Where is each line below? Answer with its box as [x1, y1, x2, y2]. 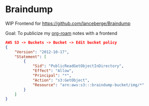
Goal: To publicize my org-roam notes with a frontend [5, 30, 118, 36]
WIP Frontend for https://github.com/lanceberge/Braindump [5, 20, 131, 26]
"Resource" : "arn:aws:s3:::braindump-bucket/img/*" [32, 82, 144, 87]
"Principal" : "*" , [32, 73, 72, 78]
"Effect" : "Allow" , [32, 68, 74, 74]
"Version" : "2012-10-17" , [14, 49, 70, 54]
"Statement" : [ [14, 54, 47, 59]
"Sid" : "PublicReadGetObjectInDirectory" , [32, 63, 124, 69]
